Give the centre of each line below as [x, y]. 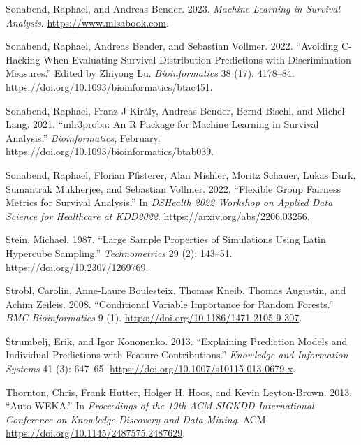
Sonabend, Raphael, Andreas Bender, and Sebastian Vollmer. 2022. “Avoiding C [177, 46]
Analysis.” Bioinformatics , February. [83, 137]
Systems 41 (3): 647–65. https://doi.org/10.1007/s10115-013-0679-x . [151, 369]
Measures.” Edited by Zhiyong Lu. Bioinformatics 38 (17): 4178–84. [150, 73]
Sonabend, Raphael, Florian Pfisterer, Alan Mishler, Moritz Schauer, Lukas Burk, [181, 174]
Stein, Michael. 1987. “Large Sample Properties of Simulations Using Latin [166, 239]
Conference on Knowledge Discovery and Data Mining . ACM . [137, 419]
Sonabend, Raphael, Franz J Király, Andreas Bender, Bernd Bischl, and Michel [175, 110]
